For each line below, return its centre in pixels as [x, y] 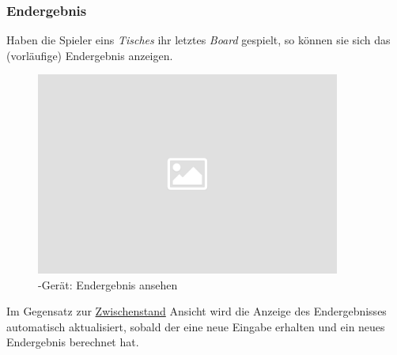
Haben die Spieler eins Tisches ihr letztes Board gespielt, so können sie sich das [198, 40]
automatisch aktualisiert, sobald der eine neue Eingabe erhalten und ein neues [196, 326]
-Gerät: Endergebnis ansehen [108, 284]
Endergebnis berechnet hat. [73, 342]
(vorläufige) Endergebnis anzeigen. [90, 55]
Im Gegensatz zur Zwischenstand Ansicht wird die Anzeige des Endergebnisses [197, 311]
